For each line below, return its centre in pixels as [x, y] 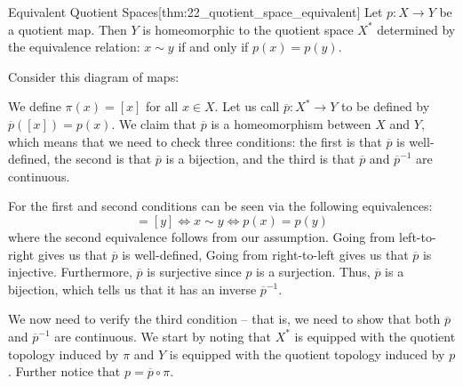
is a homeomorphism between [291, 123]
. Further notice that [64, 371]
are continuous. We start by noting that [163, 336]
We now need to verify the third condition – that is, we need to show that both [224, 319]
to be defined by [385, 106]
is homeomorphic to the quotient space [248, 29]
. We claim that [154, 123]
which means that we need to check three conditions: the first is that [195, 141]
